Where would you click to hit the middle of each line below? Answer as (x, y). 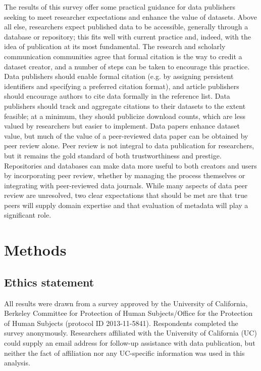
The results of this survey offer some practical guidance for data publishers (120, 7)
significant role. (28, 215)
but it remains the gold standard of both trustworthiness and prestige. (113, 155)
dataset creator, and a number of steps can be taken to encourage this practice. (127, 66)
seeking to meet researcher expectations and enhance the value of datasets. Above (130, 16)
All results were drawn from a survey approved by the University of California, (126, 303)
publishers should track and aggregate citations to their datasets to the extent (125, 106)
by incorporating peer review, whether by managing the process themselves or (125, 175)
